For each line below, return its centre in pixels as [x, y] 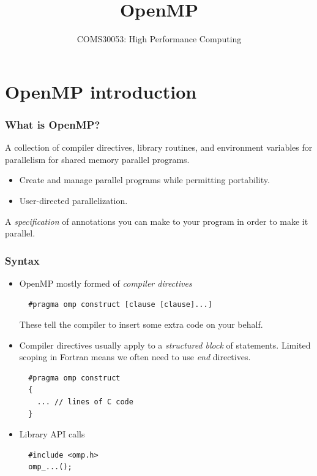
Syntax [22, 260]
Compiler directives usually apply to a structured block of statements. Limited [165, 345]
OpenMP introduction [101, 91]
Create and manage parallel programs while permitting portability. [144, 180]
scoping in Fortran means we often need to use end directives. [135, 357]
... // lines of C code [85, 402]
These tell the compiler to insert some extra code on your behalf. [141, 324]
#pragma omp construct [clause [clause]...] [120, 304]
